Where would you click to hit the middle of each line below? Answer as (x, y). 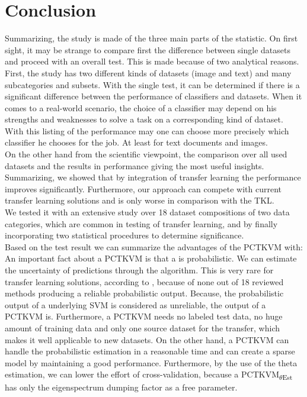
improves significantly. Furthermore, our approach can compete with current (143, 188)
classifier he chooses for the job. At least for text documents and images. (136, 142)
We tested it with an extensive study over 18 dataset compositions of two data (147, 212)
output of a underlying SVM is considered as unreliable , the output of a (135, 304)
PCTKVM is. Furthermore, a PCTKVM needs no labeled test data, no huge (144, 316)
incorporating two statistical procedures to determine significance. (124, 235)
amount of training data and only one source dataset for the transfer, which (143, 327)
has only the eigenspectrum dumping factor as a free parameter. (121, 387)
